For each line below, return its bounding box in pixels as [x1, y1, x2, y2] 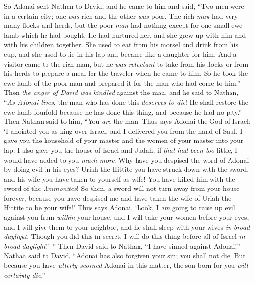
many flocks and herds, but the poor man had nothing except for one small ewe [4, 20, 243, 30]
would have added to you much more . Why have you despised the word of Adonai [4, 154, 249, 165]
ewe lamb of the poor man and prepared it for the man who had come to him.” [4, 77, 241, 88]
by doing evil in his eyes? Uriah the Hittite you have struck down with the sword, [4, 164, 249, 174]
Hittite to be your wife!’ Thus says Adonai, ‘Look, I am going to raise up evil [4, 202, 235, 212]
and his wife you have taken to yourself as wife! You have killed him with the [4, 173, 235, 184]
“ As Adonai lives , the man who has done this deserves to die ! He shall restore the [4, 96, 249, 107]
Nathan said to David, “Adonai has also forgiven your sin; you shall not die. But [4, 250, 246, 260]
